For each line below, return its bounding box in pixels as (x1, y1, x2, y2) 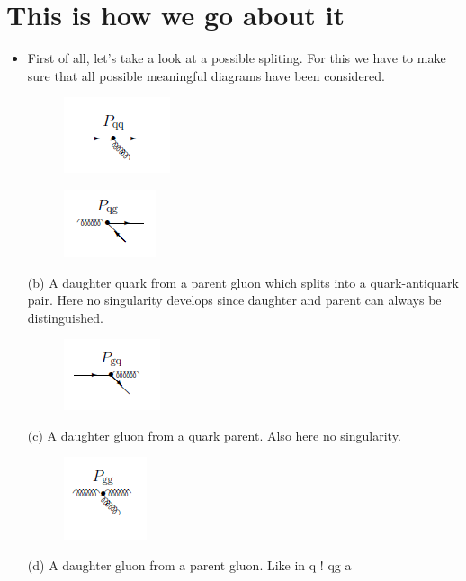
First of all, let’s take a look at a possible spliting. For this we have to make (27, 49, 446, 67)
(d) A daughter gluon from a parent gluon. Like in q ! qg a (27, 556, 352, 575)
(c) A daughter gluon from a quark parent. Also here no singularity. (27, 425, 401, 444)
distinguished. (27, 308, 103, 326)
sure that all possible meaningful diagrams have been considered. (27, 66, 385, 85)
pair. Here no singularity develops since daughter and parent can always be (27, 290, 442, 309)
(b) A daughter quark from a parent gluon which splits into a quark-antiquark (27, 273, 459, 291)
